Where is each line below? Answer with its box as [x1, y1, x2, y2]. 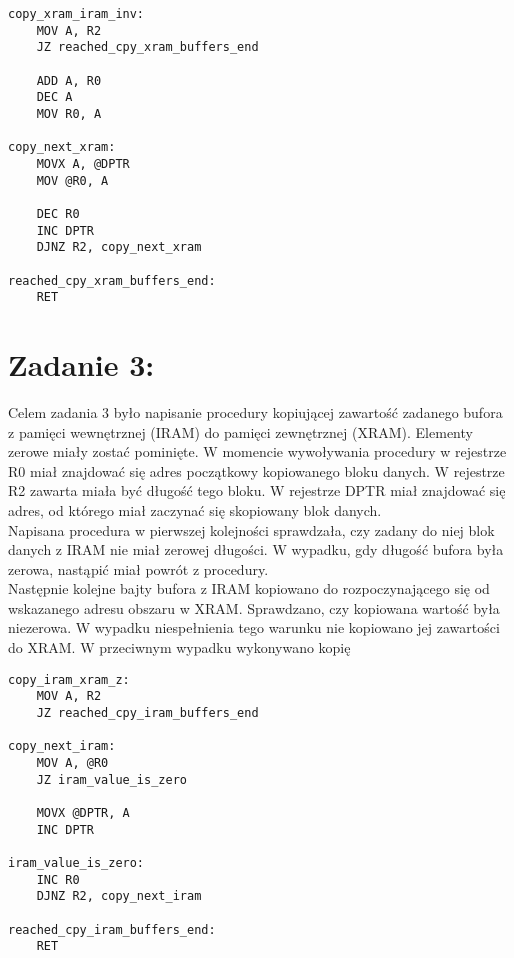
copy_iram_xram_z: [8, 672, 130, 687]
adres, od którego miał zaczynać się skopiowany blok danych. [8, 499, 382, 520]
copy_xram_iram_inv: [8, 7, 145, 21]
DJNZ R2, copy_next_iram [36, 889, 202, 904]
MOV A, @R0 [36, 755, 109, 770]
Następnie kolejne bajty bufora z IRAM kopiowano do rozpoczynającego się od [8, 578, 490, 599]
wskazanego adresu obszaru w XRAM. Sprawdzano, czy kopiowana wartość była [8, 597, 500, 618]
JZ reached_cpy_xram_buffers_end [36, 40, 259, 55]
